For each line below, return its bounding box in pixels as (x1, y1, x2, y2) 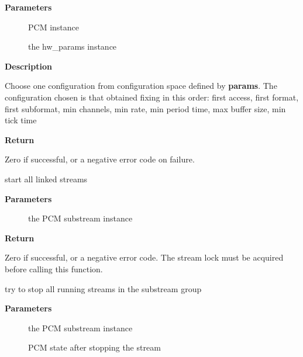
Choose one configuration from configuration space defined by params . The (5, 79, 277, 92)
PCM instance (28, 20, 79, 33)
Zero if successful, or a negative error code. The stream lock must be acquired (5, 251, 284, 264)
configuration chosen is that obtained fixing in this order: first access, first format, (5, 91, 299, 103)
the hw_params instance (28, 40, 117, 53)
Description (5, 60, 53, 72)
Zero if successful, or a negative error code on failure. (5, 153, 195, 165)
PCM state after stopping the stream (28, 341, 161, 353)
